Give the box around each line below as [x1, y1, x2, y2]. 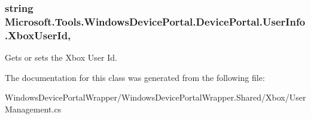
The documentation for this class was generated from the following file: [5, 71, 265, 83]
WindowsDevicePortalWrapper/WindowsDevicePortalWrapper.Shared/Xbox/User [5, 91, 306, 104]
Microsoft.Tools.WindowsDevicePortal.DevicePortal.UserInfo [5, 14, 306, 29]
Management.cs [5, 102, 62, 115]
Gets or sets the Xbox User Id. [5, 51, 117, 64]
